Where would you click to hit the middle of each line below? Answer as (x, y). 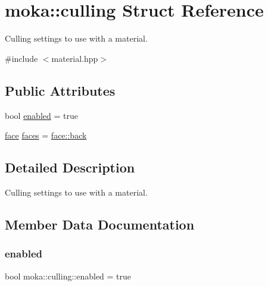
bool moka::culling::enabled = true (68, 276)
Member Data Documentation (100, 224)
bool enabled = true (41, 115)
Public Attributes (60, 90)
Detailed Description (70, 167)
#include (21, 58)
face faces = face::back (46, 135)
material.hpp (75, 58)
